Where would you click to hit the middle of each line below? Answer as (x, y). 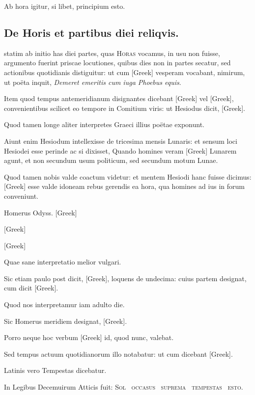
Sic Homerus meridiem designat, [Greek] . (66, 321)
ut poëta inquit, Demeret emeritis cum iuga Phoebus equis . (93, 82)
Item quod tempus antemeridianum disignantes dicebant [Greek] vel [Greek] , (119, 98)
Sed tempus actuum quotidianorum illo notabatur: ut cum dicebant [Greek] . (118, 354)
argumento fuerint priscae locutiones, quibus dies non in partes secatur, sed (117, 63)
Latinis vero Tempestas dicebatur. (55, 370)
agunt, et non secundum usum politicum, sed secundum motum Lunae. (111, 160)
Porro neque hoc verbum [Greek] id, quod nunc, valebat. (89, 337)
